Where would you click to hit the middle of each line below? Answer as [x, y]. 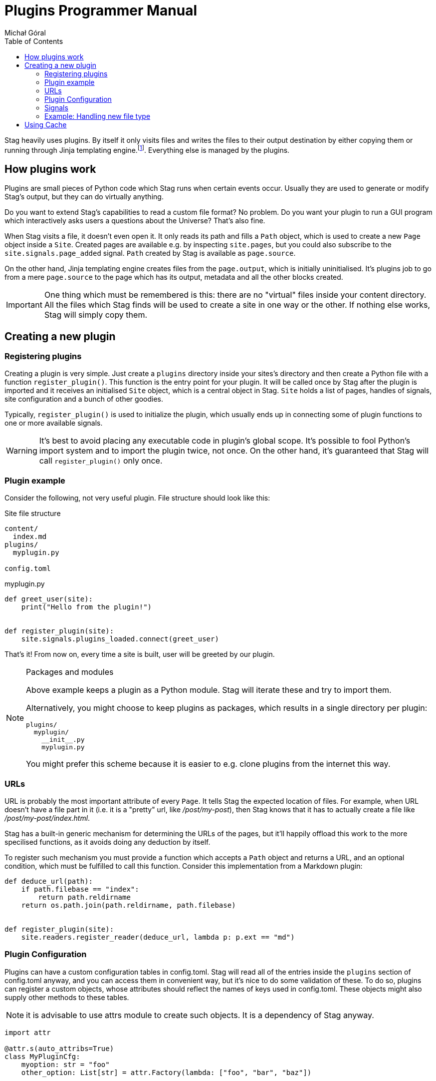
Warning [22, 451]
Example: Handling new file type [98, 116]
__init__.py [63, 740]
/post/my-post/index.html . [47, 818]
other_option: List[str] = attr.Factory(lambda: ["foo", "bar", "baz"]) [166, 1072]
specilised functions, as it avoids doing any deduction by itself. [108, 842]
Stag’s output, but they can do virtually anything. [84, 197]
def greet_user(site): [49, 599]
